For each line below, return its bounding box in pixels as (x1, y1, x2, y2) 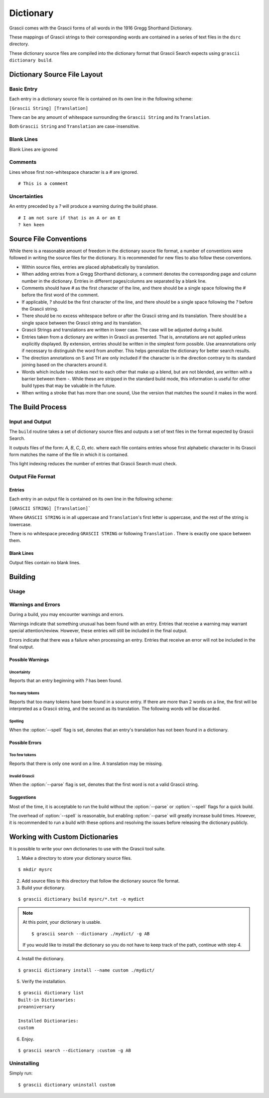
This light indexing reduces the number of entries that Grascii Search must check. (9, 461, 177, 467)
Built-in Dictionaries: (18, 997, 76, 1003)
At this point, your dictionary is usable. (22, 919, 102, 925)
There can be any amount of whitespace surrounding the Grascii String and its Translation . (9, 114, 211, 120)
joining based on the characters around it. (21, 362, 108, 368)
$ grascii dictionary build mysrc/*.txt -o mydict (18, 896, 144, 902)
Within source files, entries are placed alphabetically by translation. (21, 264, 159, 270)
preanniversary (18, 1004, 55, 1010)
